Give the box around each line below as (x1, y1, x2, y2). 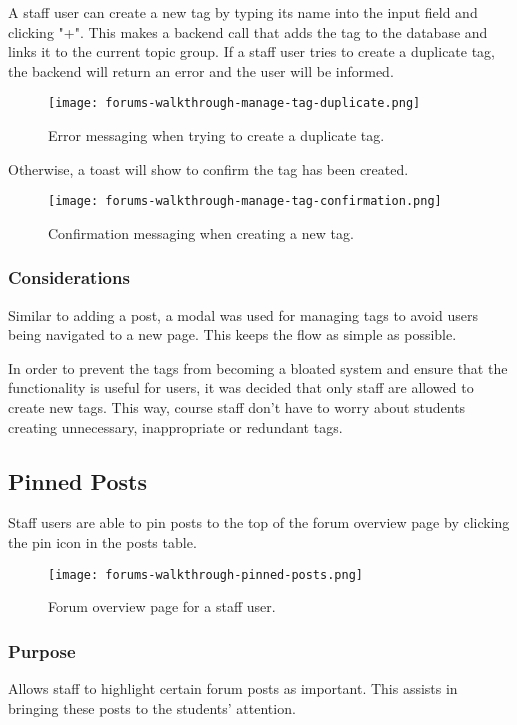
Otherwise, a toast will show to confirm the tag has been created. (8, 158, 409, 179)
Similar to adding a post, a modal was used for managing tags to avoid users (8, 304, 478, 325)
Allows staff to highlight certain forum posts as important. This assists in (8, 678, 458, 699)
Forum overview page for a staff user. (48, 596, 276, 617)
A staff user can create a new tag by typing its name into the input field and (8, 2, 478, 22)
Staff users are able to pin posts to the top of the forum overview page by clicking (8, 512, 510, 533)
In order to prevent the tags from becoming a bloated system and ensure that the (8, 357, 508, 378)
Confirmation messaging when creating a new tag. (48, 222, 354, 243)
